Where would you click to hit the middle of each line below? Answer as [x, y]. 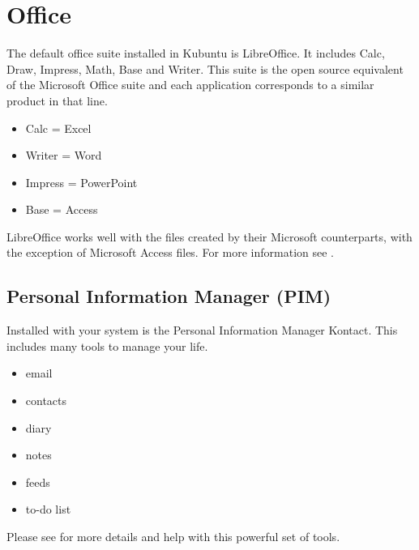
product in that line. [57, 100]
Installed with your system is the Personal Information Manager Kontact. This [202, 330]
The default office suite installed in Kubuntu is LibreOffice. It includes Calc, [196, 53]
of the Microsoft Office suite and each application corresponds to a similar [190, 85]
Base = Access [62, 209]
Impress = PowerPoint [81, 182]
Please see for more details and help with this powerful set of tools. [173, 537]
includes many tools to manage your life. [107, 345]
